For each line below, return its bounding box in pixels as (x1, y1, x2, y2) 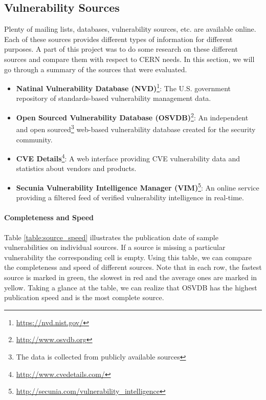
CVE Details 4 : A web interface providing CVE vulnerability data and (16, 152, 240, 163)
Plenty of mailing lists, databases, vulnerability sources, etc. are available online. (4, 24, 256, 34)
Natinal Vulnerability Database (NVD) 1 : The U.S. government (16, 81, 231, 93)
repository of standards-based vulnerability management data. (16, 93, 211, 103)
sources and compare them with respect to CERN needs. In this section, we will (4, 53, 255, 64)
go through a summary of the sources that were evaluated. (4, 64, 187, 74)
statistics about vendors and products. (16, 163, 137, 174)
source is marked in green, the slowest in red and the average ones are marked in (4, 271, 257, 282)
